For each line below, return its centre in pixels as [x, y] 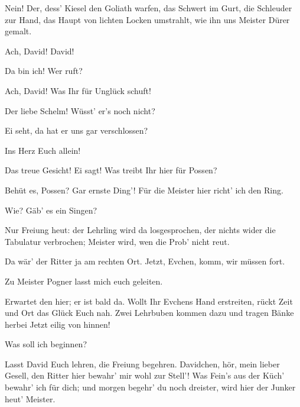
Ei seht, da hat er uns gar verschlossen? [76, 130]
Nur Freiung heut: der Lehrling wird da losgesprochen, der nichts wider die [140, 230]
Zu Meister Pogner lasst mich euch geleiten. [84, 281]
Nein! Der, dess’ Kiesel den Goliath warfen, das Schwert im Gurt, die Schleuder [149, 8]
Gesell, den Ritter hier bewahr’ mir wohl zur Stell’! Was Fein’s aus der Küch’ [145, 375]
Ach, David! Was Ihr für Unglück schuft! [78, 90]
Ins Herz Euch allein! [43, 150]
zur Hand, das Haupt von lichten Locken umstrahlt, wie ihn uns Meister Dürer [147, 19]
